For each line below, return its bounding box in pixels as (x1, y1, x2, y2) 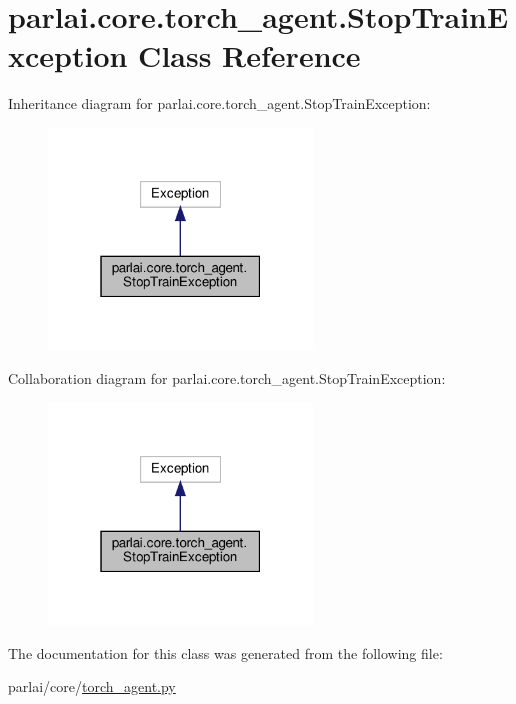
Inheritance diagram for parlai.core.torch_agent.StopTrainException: (8, 93, 431, 114)
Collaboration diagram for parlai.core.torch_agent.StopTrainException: (8, 367, 446, 388)
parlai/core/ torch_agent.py (8, 676, 176, 697)
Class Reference (138, 35, 361, 76)
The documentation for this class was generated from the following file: (8, 642, 443, 663)
